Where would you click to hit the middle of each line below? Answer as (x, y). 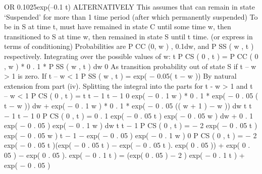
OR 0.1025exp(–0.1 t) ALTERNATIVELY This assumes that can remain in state (130, 7)
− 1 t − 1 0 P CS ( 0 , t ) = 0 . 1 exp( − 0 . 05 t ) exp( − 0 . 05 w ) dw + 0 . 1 (129, 115)
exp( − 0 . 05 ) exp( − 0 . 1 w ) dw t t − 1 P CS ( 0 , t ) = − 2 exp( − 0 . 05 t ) (131, 125)
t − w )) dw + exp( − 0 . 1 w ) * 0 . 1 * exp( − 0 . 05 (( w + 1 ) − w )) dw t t (128, 105)
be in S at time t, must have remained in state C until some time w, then (118, 26)
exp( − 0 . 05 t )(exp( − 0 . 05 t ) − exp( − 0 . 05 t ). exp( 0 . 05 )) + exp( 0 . (127, 145)
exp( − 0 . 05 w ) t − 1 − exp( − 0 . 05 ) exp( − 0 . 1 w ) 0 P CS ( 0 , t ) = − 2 (130, 135)
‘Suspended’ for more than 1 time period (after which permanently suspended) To (131, 16)
